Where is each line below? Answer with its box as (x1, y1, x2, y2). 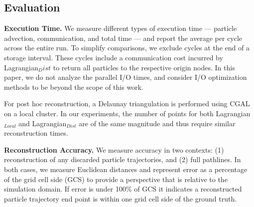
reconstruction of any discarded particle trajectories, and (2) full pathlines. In (4, 154, 241, 165)
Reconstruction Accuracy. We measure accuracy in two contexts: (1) (4, 144, 224, 155)
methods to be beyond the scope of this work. (4, 81, 143, 92)
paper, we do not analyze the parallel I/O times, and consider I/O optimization (4, 72, 247, 82)
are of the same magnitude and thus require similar (79, 118, 236, 128)
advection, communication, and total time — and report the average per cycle (4, 32, 243, 43)
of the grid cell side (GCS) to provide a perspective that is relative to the (4, 174, 228, 184)
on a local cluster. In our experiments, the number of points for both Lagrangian (4, 108, 251, 118)
